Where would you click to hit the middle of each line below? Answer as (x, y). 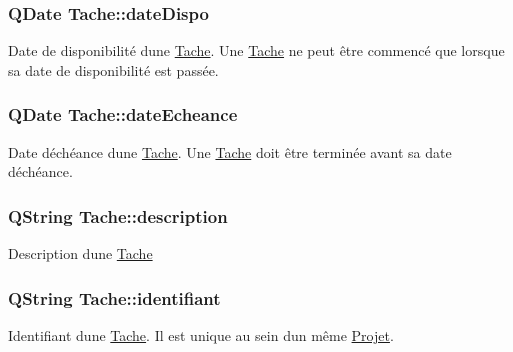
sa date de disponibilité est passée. (113, 69)
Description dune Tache (80, 253)
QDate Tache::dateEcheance (123, 114)
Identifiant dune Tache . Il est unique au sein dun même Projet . (201, 334)
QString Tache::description (118, 215)
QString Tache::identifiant (114, 297)
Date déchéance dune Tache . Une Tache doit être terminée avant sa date (230, 151)
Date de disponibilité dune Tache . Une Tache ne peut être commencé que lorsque (256, 50)
